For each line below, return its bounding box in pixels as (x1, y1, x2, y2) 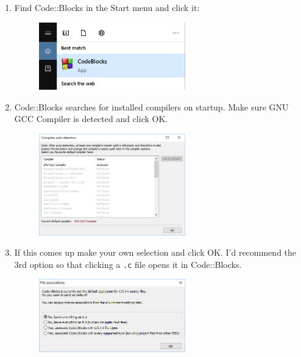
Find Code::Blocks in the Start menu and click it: (14, 1, 200, 13)
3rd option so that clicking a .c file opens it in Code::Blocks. (14, 258, 242, 270)
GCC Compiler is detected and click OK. (14, 112, 168, 125)
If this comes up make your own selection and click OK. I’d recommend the (14, 246, 297, 259)
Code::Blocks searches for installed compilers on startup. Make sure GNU (14, 100, 289, 113)
